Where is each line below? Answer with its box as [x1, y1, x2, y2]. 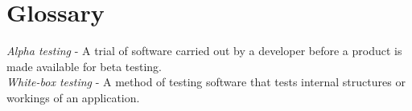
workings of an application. [6, 89, 140, 105]
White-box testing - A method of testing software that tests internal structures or [6, 73, 406, 90]
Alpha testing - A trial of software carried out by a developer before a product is [6, 42, 402, 59]
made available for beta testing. [6, 57, 163, 74]
